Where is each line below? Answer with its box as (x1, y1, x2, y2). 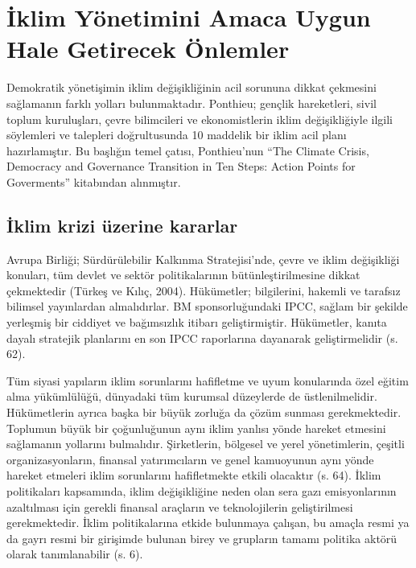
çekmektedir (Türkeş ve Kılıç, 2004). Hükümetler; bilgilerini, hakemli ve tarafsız (6, 282, 401, 298)
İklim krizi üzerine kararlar (6, 212, 238, 237)
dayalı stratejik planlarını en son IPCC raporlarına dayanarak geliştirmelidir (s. (6, 329, 398, 346)
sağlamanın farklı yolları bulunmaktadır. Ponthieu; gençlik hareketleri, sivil (6, 94, 377, 111)
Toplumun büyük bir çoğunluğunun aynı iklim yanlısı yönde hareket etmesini (6, 419, 386, 436)
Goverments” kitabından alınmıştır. (6, 173, 181, 190)
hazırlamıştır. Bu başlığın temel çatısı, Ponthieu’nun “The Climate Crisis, (6, 142, 369, 158)
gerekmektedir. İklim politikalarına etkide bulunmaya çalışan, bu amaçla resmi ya (6, 514, 410, 531)
